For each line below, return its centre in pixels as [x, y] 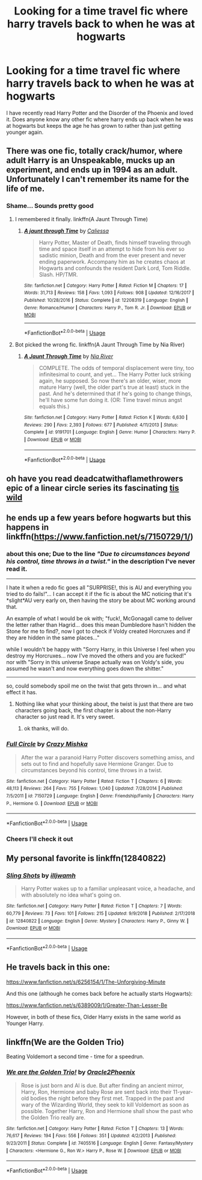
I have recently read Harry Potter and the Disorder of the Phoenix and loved [100, 113]
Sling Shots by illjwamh [41, 876]
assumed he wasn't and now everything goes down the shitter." [85, 669]
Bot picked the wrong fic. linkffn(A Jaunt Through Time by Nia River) [100, 344]
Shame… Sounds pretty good [50, 206]
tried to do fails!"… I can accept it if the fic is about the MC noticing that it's [99, 594]
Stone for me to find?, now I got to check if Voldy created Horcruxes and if [98, 632]
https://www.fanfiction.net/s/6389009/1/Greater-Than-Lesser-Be [87, 1005]
